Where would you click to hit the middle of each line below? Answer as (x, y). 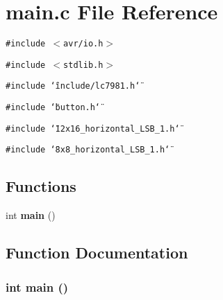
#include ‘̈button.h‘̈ (53, 108)
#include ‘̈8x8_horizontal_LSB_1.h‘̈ (88, 150)
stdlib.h (83, 65)
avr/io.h (83, 44)
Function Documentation (97, 253)
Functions (41, 186)
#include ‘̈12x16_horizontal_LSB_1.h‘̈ (93, 129)
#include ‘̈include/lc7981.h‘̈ (73, 86)
